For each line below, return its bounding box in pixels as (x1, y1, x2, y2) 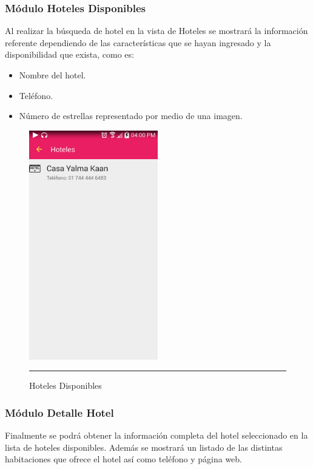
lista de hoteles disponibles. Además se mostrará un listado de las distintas (5, 440, 283, 453)
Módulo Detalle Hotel (5, 405, 114, 420)
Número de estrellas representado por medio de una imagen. (19, 109, 243, 122)
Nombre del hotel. (19, 69, 86, 81)
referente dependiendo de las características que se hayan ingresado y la (5, 36, 271, 49)
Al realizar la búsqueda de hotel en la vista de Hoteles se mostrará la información (5, 24, 308, 37)
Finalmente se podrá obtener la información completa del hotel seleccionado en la (5, 429, 308, 442)
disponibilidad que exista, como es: (5, 48, 134, 61)
